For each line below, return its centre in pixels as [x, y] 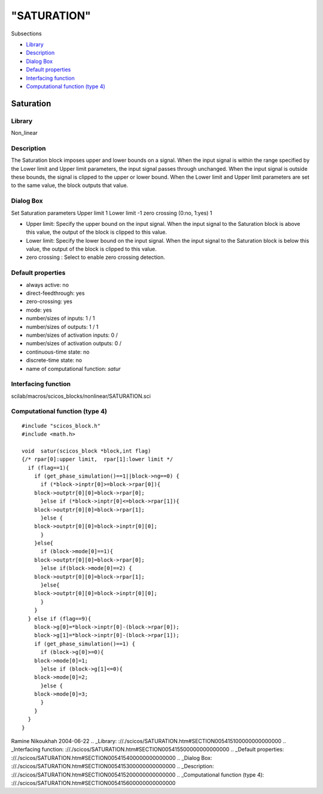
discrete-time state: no [54, 360]
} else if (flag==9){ [60, 618]
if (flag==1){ [48, 468]
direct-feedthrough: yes [55, 293]
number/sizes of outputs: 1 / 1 [62, 327]
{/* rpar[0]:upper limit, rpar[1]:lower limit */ [97, 459]
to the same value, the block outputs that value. [70, 185]
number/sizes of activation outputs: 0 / [74, 343]
